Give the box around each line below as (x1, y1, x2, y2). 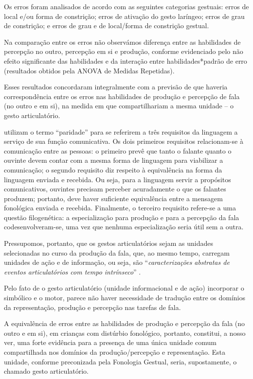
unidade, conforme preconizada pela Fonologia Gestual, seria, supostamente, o (4, 356, 237, 366)
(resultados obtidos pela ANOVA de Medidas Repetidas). (4, 65, 175, 75)
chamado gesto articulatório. (4, 366, 89, 376)
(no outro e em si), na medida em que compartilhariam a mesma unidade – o (4, 101, 234, 111)
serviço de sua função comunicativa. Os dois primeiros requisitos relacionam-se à (4, 136, 243, 146)
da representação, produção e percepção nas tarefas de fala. (4, 302, 181, 312)
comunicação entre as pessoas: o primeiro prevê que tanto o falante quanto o (4, 145, 232, 155)
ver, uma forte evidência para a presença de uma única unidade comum (4, 337, 217, 347)
